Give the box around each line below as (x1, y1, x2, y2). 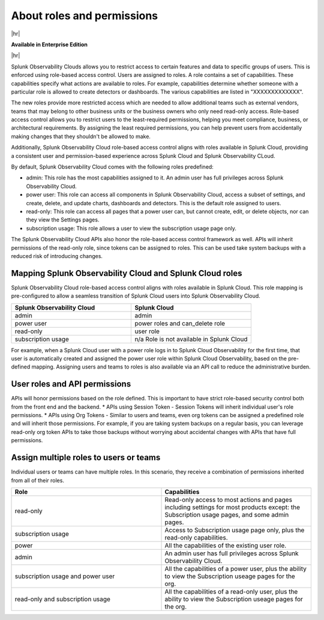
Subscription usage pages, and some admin (164, 510, 289, 519)
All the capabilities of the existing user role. (164, 541, 287, 549)
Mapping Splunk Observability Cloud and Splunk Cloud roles (11, 268, 242, 278)
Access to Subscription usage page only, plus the (164, 526, 305, 534)
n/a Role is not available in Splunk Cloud (134, 335, 248, 343)
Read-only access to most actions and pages (164, 495, 292, 504)
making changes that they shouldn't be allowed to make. (11, 133, 151, 140)
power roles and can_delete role (134, 319, 225, 327)
